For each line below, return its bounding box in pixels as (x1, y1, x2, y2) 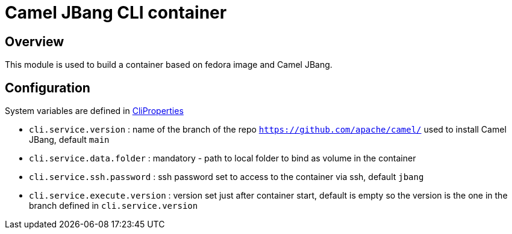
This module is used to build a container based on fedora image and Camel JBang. (5, 59, 332, 70)
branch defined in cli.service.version (29, 200, 198, 211)
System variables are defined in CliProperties (5, 106, 184, 116)
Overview (5, 34, 64, 49)
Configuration (5, 80, 90, 95)
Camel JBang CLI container (5, 2, 227, 23)
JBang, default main (29, 134, 110, 145)
